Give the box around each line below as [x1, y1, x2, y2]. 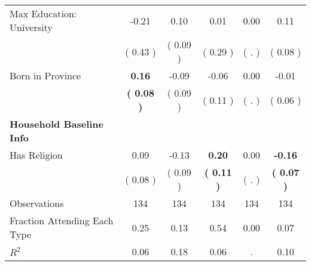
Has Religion [10, 148, 63, 162]
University [10, 20, 53, 34]
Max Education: [10, 7, 77, 20]
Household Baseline [10, 117, 103, 131]
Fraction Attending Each [10, 214, 114, 227]
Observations [10, 196, 64, 210]
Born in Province [10, 69, 81, 82]
